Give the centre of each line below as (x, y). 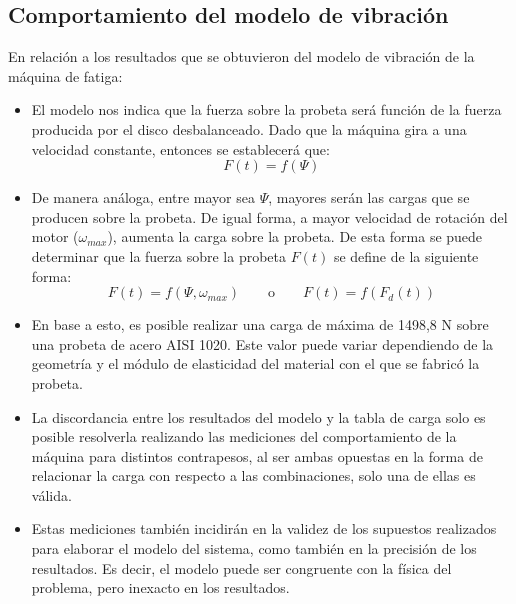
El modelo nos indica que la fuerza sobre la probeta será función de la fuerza (266, 109)
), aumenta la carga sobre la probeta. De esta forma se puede (295, 236)
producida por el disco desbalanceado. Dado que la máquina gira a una (249, 128)
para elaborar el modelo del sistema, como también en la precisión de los (254, 548)
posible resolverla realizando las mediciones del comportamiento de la (244, 436)
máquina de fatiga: (65, 75)
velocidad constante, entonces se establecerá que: (180, 148)
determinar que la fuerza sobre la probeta (159, 255)
